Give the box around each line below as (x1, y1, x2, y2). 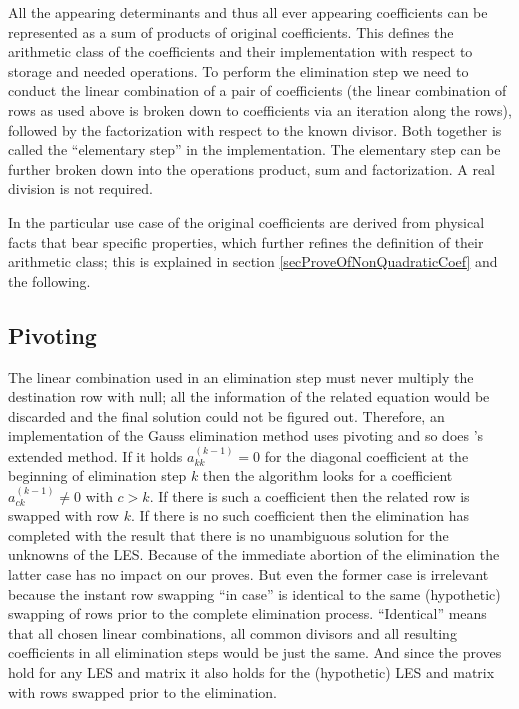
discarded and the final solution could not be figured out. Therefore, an (8, 405, 445, 426)
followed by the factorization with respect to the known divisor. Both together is (8, 119, 502, 140)
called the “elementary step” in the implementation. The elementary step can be (8, 139, 501, 160)
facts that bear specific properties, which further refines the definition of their (8, 231, 484, 252)
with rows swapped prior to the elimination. (8, 681, 278, 702)
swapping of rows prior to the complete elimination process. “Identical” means (8, 603, 487, 624)
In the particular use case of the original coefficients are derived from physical (8, 211, 485, 232)
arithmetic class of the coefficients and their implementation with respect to (8, 41, 473, 62)
